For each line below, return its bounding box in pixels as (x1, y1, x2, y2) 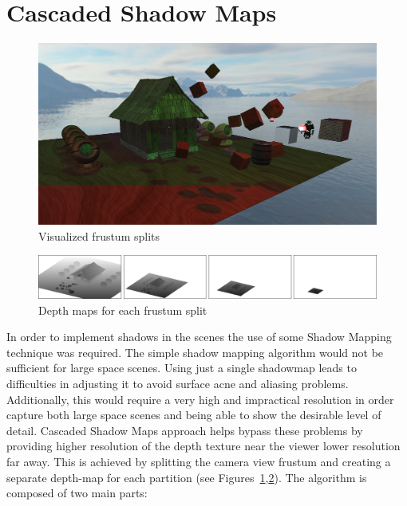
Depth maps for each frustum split (38, 301, 207, 318)
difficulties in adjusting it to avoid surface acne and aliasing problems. (6, 375, 349, 392)
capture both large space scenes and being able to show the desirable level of (6, 406, 381, 423)
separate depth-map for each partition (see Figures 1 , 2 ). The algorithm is (6, 469, 367, 485)
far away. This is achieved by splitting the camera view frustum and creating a (6, 453, 391, 470)
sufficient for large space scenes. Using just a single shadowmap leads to (6, 359, 357, 376)
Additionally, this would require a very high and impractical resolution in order (6, 390, 394, 407)
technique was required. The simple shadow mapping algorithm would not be (6, 343, 384, 360)
